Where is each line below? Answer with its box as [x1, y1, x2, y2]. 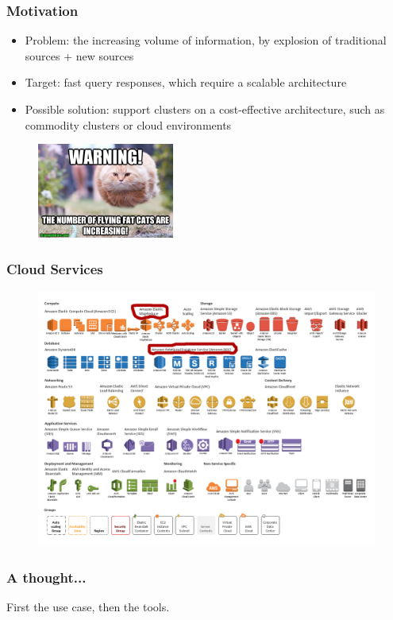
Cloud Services [6, 258, 103, 278]
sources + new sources [25, 47, 134, 64]
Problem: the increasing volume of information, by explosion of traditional [25, 32, 387, 48]
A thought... [6, 567, 87, 587]
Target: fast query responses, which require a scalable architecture [25, 74, 347, 91]
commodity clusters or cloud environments [25, 116, 232, 133]
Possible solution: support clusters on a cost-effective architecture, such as [25, 101, 385, 117]
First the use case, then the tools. [6, 599, 170, 615]
